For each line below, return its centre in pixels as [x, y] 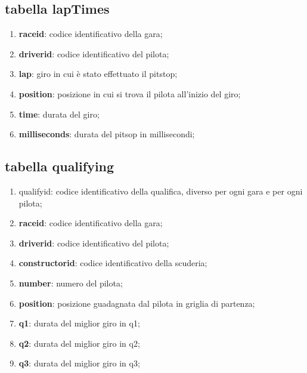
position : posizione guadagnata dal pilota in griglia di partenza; [137, 303]
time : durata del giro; [59, 114]
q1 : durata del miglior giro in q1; [79, 323]
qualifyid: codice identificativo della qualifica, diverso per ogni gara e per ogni [161, 191]
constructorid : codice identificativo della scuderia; [113, 263]
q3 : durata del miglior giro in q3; [79, 363]
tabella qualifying [60, 166]
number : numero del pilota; [71, 283]
